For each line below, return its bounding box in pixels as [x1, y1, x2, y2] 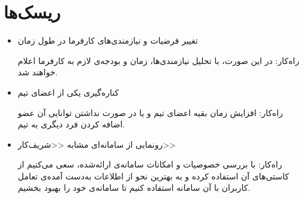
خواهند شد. [17, 66, 58, 78]
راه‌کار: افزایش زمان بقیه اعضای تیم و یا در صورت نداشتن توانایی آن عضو [17, 106, 283, 118]
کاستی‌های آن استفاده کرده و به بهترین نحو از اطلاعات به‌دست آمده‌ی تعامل [17, 169, 289, 182]
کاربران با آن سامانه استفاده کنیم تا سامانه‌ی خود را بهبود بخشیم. [17, 181, 251, 194]
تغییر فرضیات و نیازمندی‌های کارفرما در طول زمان [17, 34, 198, 47]
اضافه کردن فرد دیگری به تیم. [17, 118, 125, 130]
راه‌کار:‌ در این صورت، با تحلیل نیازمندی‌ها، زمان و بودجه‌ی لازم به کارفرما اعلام [17, 54, 299, 66]
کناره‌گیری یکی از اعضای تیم [17, 86, 119, 98]
